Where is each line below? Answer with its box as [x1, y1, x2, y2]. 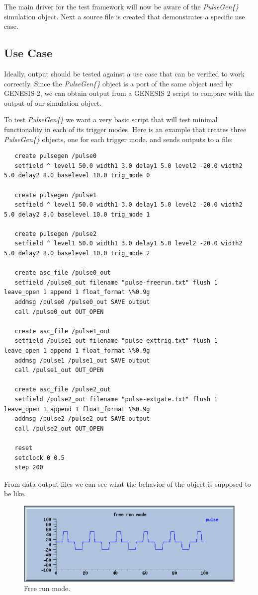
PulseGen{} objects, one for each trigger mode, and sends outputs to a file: [4, 134, 233, 144]
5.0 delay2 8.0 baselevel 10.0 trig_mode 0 [4, 172, 150, 179]
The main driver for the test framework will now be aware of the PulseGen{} [4, 1, 239, 11]
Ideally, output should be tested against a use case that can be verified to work [4, 68, 245, 78]
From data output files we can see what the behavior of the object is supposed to [4, 478, 251, 489]
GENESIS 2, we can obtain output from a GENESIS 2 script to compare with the [4, 88, 254, 98]
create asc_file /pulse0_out [14, 269, 111, 277]
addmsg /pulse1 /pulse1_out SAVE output [14, 357, 150, 364]
